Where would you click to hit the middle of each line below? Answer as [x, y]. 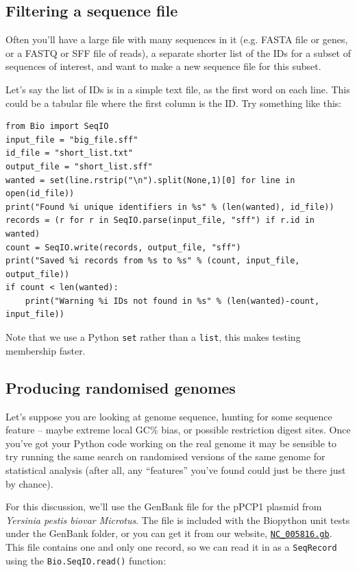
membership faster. [46, 350]
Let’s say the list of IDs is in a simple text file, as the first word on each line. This [178, 89]
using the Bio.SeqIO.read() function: [86, 560]
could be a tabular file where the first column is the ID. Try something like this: [174, 103]
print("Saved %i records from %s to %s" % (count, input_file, [153, 261]
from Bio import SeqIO [57, 127]
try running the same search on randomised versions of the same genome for [165, 456]
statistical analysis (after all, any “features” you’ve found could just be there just [176, 469]
